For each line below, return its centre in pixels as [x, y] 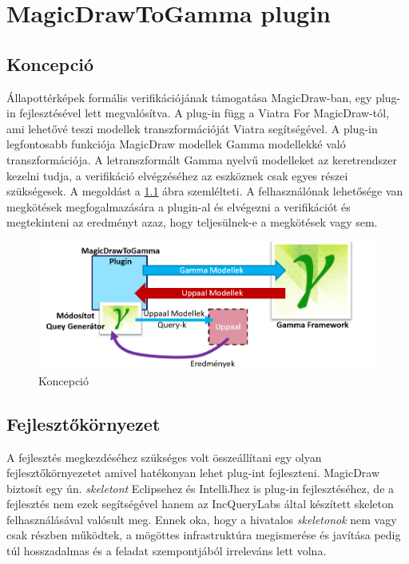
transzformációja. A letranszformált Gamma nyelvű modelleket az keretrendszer [202, 159]
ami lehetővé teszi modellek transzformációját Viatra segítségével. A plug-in [192, 128]
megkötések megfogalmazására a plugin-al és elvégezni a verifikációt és [179, 206]
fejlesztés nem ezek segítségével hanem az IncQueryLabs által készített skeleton [200, 504]
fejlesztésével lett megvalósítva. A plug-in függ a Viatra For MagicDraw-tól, [204, 113]
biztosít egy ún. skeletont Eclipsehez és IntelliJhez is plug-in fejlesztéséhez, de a [201, 488]
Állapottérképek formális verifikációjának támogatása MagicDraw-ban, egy [189, 97]
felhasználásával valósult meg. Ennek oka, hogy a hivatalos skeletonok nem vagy [202, 519]
